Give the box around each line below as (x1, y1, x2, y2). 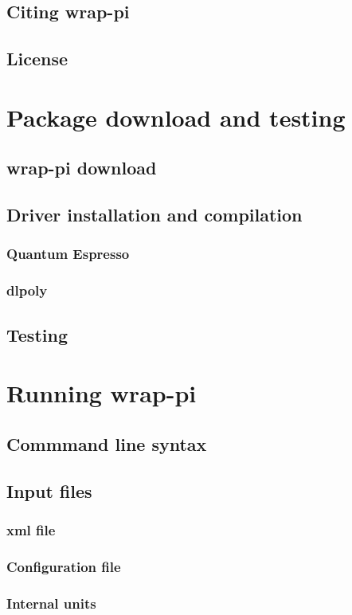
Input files (6, 478, 92, 503)
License (6, 46, 68, 71)
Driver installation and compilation (6, 202, 303, 227)
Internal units (6, 593, 96, 613)
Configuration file (6, 556, 121, 576)
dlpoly (6, 280, 48, 300)
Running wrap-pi (6, 377, 197, 409)
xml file (6, 519, 56, 539)
